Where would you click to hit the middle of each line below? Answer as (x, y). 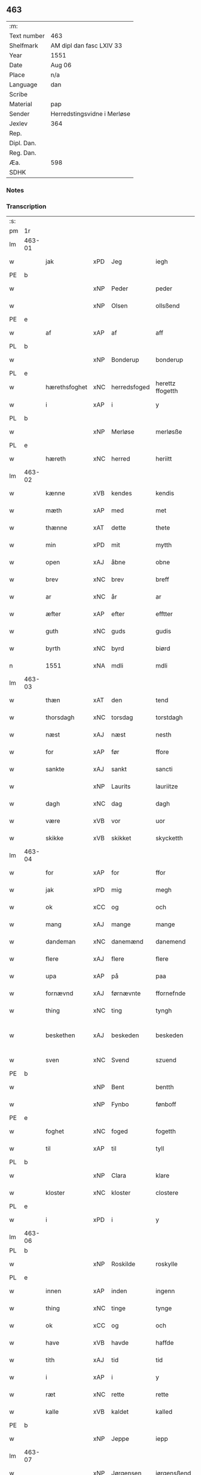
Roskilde (124, 1264)
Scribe (19, 94)
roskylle (167, 1264)
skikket (121, 838)
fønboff (166, 1104)
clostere (167, 1193)
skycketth (169, 838)
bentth (165, 1087)
